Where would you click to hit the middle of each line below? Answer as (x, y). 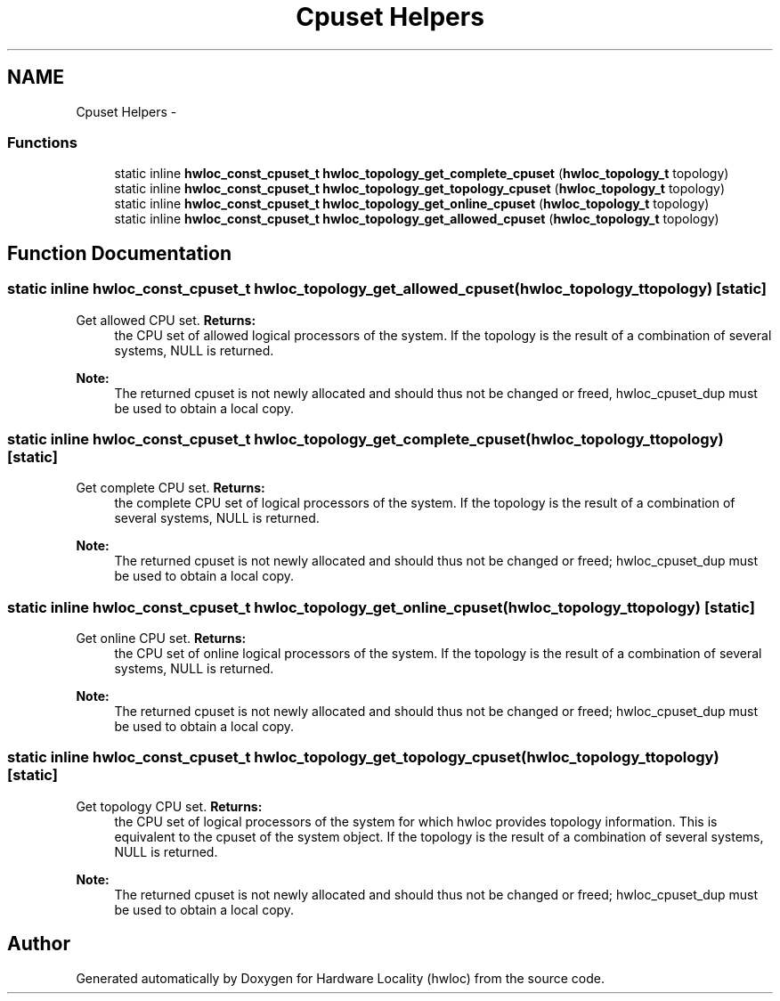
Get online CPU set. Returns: (161, 639)
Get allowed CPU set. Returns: (166, 320)
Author (39, 944)
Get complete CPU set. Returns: (171, 488)
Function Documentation (119, 253)
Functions (42, 142)
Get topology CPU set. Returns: (169, 806)
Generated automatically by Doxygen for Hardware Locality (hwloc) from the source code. (340, 978)
